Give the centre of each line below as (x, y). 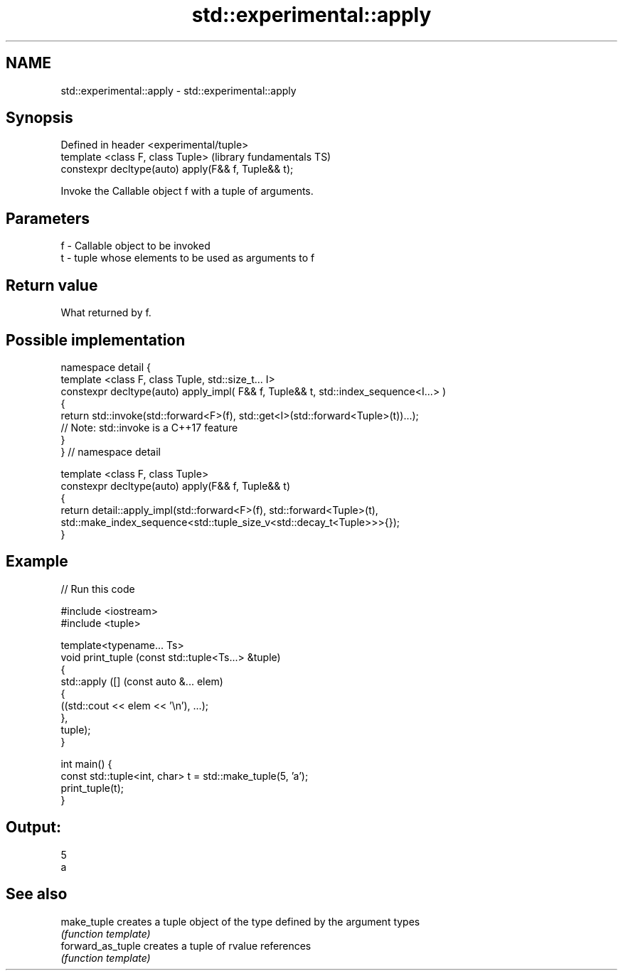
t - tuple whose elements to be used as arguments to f (188, 258)
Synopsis (39, 118)
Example (37, 562)
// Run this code (98, 589)
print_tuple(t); (92, 788)
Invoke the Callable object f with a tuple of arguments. (187, 191)
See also (37, 894)
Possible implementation (96, 340)
